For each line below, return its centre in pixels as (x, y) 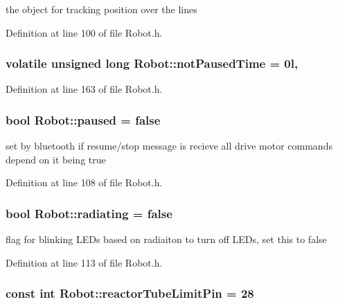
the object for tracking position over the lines (101, 9)
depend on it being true (56, 159)
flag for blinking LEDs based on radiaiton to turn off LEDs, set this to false (166, 239)
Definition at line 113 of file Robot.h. (84, 262)
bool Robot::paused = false (83, 119)
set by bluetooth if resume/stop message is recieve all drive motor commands (169, 146)
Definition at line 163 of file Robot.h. (84, 89)
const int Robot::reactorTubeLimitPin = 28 (130, 293)
